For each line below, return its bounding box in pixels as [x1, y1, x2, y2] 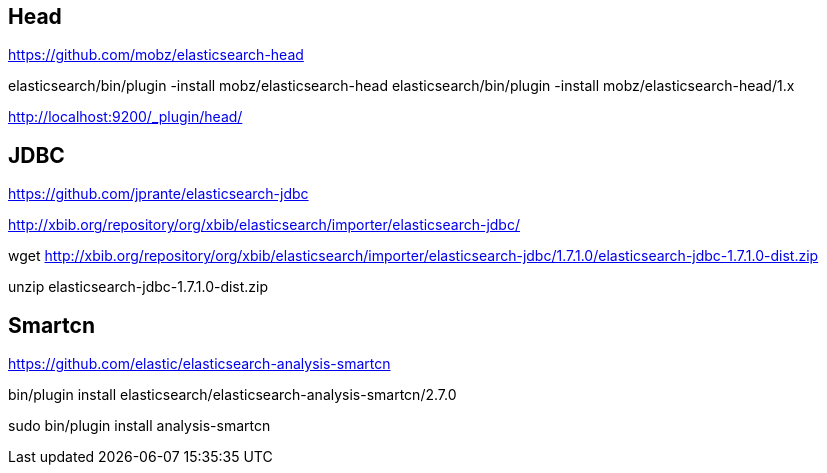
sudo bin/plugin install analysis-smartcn [8, 417, 271, 435]
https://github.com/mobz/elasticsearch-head [8, 46, 304, 64]
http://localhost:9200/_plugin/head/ [8, 108, 243, 126]
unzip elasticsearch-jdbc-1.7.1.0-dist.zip [8, 278, 269, 296]
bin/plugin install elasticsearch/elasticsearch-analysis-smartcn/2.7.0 [8, 386, 457, 404]
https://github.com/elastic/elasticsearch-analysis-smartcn [8, 355, 391, 373]
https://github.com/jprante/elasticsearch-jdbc [8, 185, 309, 203]
